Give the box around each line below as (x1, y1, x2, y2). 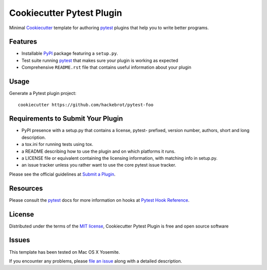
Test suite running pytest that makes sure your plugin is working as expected (21, 57, 178, 63)
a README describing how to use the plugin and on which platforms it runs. (21, 148, 176, 154)
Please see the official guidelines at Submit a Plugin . (9, 171, 116, 177)
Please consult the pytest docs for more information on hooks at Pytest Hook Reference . (9, 197, 190, 203)
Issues (9, 236, 30, 244)
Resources (9, 184, 43, 192)
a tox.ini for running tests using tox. (21, 141, 93, 147)
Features (9, 38, 37, 46)
